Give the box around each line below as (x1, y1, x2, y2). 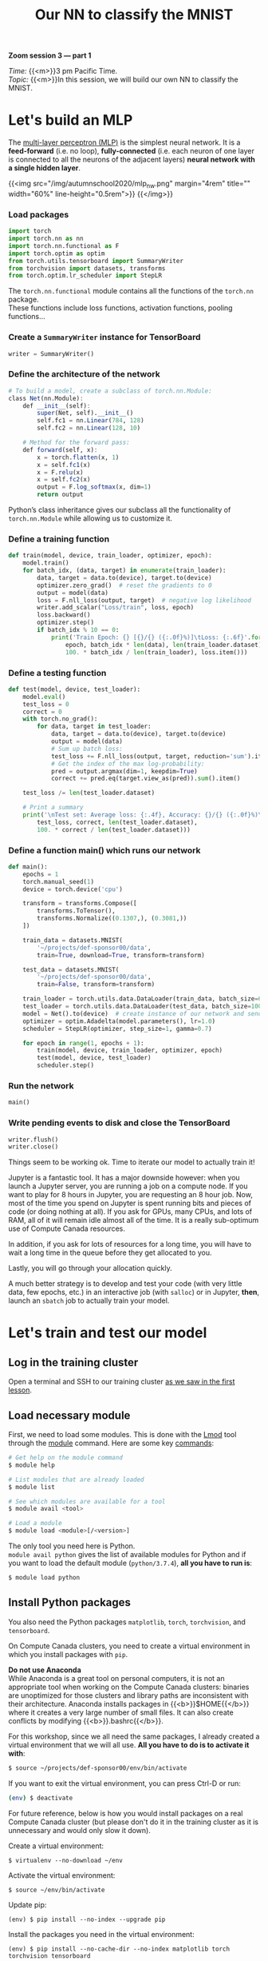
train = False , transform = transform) (37, 980, 156, 988)
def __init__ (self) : (22, 401, 91, 409)
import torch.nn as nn (8, 234, 84, 243)
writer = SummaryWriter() (8, 349, 94, 357)
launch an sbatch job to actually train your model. (8, 1296, 170, 1305)
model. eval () (22, 693, 66, 701)
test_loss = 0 (22, 700, 69, 709)
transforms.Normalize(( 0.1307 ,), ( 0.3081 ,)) (37, 914, 187, 923)
